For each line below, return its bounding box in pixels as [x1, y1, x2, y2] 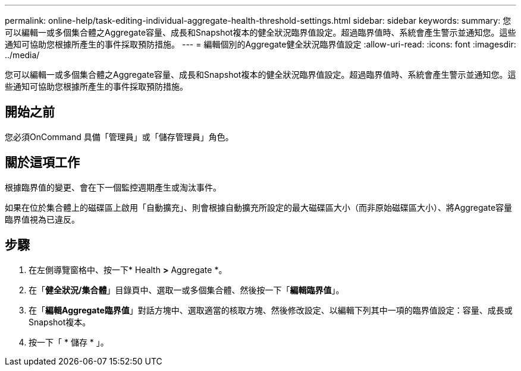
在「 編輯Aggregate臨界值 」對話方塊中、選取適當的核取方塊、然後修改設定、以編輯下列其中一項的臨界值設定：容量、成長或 [29, 305, 513, 315]
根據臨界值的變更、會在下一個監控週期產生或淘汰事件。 [5, 182, 221, 192]
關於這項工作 [5, 155, 80, 170]
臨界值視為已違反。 [5, 214, 80, 224]
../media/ [5, 50, 40, 60]
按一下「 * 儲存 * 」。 [29, 337, 109, 347]
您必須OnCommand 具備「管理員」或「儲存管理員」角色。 [5, 131, 234, 142]
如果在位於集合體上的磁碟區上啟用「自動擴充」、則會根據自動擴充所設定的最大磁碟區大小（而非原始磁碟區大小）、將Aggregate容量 [5, 202, 513, 213]
